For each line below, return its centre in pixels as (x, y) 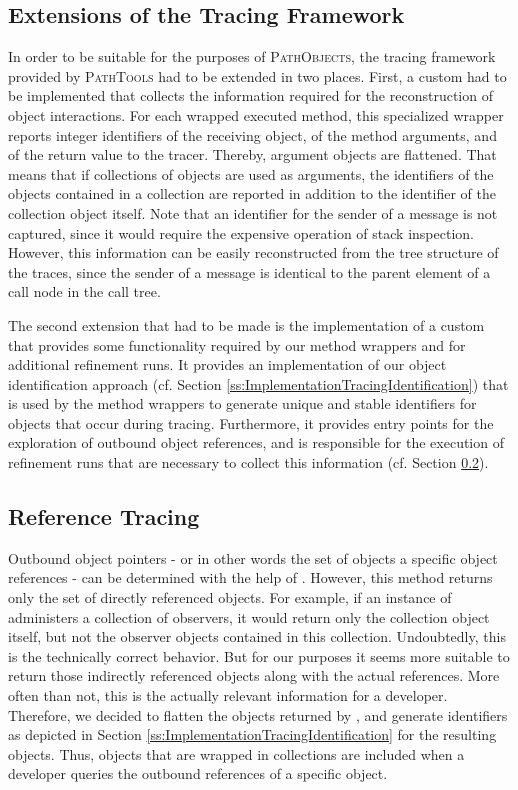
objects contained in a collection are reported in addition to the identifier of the (252, 193)
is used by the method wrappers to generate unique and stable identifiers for (242, 403)
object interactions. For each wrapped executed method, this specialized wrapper (256, 114)
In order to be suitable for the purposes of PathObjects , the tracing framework (252, 56)
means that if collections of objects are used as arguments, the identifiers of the (251, 173)
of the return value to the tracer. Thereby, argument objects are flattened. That (252, 154)
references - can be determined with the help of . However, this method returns (250, 577)
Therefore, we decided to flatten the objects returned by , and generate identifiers (258, 714)
